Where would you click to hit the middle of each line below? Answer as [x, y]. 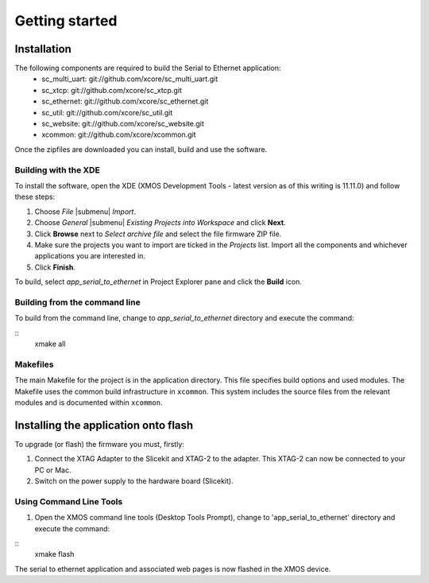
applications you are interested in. [90, 256]
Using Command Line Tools [69, 501]
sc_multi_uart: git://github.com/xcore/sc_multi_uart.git [130, 79]
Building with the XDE [58, 169]
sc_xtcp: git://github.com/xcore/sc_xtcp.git [112, 90]
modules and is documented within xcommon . [89, 402]
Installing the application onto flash [104, 425]
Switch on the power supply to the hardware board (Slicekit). [134, 480]
